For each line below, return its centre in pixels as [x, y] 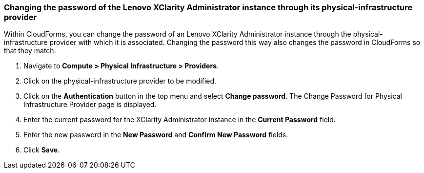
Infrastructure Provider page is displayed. [90, 105]
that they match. [30, 51]
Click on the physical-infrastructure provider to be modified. [120, 81]
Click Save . [42, 150]
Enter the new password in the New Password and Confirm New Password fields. [156, 135]
